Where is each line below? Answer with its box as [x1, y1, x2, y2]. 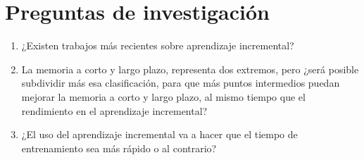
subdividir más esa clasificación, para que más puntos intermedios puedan [21, 75, 340, 90]
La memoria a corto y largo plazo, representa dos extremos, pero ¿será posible [21, 61, 359, 76]
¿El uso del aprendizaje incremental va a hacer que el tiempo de [21, 127, 298, 142]
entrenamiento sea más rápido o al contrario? [21, 140, 217, 155]
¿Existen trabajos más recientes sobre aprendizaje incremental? [21, 38, 294, 53]
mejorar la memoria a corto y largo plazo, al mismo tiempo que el [21, 89, 306, 104]
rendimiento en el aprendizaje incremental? [21, 103, 208, 118]
